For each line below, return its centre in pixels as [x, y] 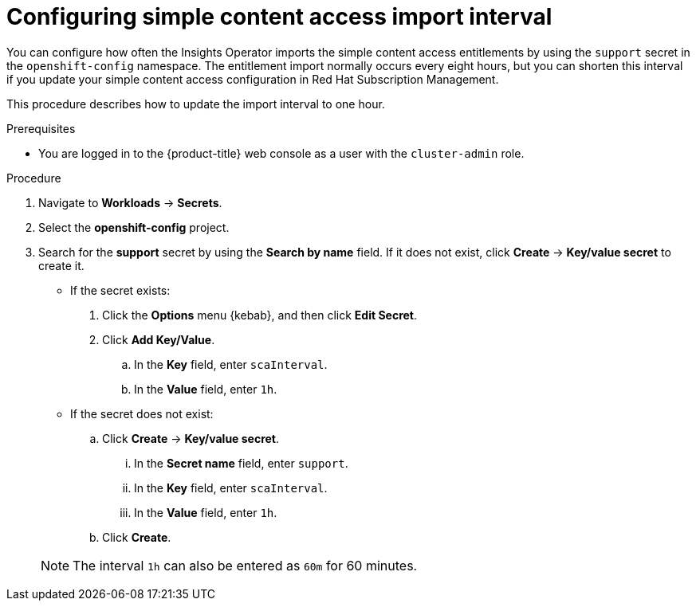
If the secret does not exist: [142, 413]
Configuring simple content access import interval [279, 17]
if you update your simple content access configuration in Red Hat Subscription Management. [253, 79]
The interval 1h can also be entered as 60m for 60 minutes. [245, 565]
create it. [61, 265]
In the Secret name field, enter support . [241, 463]
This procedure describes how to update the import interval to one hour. [196, 104]
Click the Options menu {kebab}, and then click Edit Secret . [260, 315]
